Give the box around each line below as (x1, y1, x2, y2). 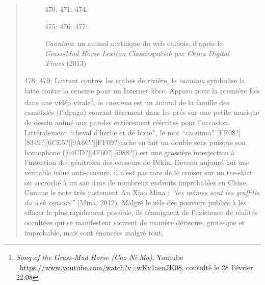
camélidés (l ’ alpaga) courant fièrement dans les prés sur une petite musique (24, 107, 259, 117)
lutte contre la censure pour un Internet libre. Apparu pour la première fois (24, 85, 260, 96)
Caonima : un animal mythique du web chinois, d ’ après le (44, 38, 223, 49)
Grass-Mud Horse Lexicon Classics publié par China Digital (44, 47, 229, 58)
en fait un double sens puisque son (138, 137, 246, 148)
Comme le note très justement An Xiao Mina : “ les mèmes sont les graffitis (24, 187, 259, 198)
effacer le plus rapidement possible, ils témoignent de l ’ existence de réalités (24, 207, 258, 218)
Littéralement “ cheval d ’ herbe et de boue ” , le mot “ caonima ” (24, 127, 215, 137)
